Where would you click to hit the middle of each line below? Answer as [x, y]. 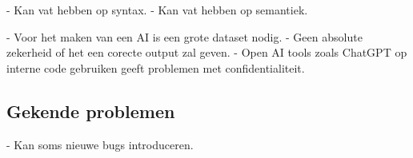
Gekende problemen [91, 111]
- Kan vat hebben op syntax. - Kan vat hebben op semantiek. [157, 10]
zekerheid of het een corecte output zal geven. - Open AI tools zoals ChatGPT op [207, 52]
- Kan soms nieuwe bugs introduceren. [100, 144]
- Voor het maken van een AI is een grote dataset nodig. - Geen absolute [184, 36]
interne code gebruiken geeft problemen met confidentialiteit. [156, 67]
